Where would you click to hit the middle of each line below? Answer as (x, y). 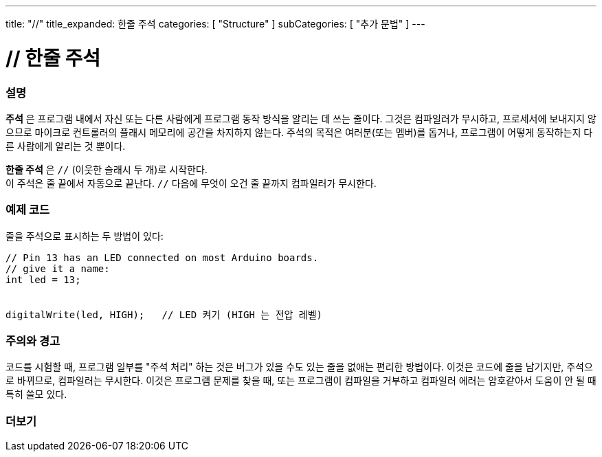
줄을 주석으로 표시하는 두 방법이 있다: (85, 236)
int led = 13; (43, 279)
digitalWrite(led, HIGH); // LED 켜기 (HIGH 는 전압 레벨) (164, 314)
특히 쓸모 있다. (36, 394)
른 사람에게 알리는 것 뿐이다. (66, 146)
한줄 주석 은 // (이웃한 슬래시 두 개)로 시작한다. (107, 169)
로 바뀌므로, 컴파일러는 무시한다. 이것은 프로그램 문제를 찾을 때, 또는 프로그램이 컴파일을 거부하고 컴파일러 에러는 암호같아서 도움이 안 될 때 (301, 381)
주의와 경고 (33, 341)
